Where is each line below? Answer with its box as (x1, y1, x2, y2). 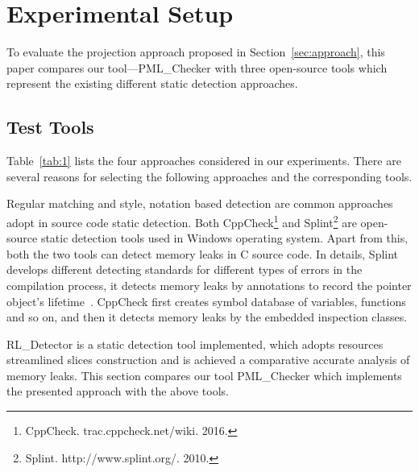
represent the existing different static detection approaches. (6, 75, 298, 92)
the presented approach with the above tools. (6, 383, 229, 400)
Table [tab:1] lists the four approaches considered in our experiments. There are (6, 152, 401, 169)
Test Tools (6, 114, 94, 139)
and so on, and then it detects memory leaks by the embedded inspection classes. (6, 308, 408, 325)
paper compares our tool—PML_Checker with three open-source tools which (6, 59, 388, 76)
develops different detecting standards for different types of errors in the (6, 261, 363, 278)
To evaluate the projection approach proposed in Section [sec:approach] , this (6, 43, 385, 60)
